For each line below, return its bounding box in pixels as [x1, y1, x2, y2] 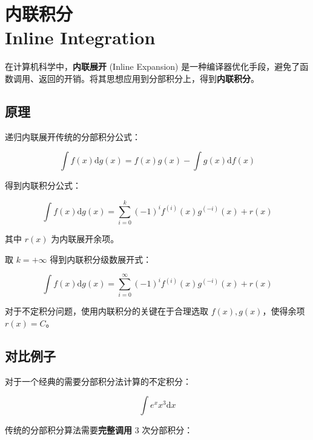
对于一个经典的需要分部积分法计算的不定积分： [5, 374, 191, 387]
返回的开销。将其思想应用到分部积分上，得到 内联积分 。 [38, 72, 259, 84]
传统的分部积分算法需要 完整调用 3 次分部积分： [5, 424, 193, 436]
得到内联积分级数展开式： [50, 252, 152, 265]
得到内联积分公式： [5, 179, 81, 192]
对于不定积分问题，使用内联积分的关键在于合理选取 [5, 305, 208, 317]
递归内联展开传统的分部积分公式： [5, 130, 140, 143]
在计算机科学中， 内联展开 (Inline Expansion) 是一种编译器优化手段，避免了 [5, 60, 300, 73]
